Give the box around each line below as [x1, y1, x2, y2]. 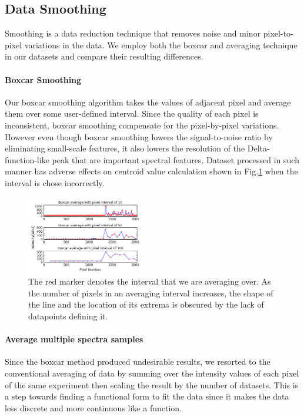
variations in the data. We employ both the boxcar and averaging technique [24, 38, 298, 51]
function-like [5, 153, 49, 166]
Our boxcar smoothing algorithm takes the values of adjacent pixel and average [5, 95, 291, 108]
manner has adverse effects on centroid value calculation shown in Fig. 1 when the [5, 165, 298, 177]
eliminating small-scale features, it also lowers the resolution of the [5, 142, 245, 154]
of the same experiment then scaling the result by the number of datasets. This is [5, 378, 299, 391]
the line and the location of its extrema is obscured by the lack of [28, 298, 264, 311]
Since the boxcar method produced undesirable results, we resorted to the [5, 355, 270, 368]
